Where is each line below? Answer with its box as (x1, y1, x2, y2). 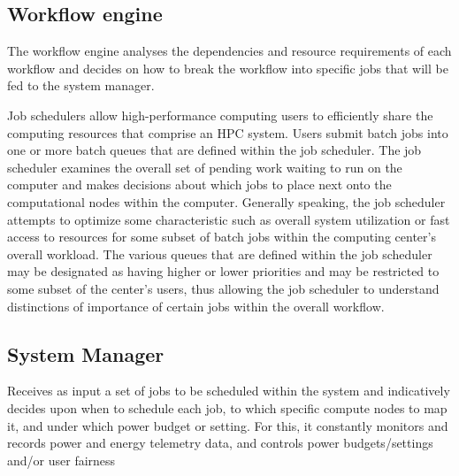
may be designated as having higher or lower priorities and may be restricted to (7, 262, 440, 280)
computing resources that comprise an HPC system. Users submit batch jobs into (7, 123, 448, 142)
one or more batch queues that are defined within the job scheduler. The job (7, 141, 422, 159)
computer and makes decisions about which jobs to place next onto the (7, 175, 392, 194)
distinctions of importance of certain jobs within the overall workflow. (7, 296, 385, 315)
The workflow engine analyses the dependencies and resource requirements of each (7, 42, 452, 60)
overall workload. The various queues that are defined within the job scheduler (7, 244, 432, 263)
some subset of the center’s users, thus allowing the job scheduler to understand (7, 279, 440, 297)
